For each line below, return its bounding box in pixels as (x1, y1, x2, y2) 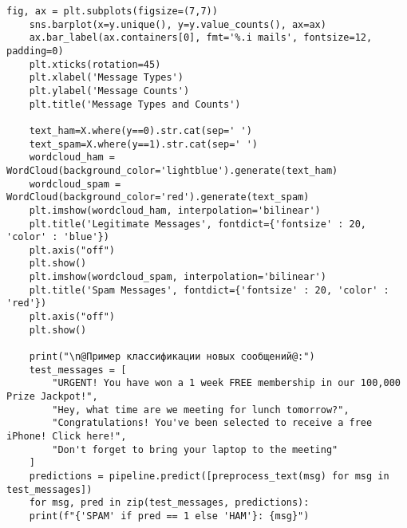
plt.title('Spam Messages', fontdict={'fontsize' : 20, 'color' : (29, 284, 389, 296)
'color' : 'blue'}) (6, 231, 109, 243)
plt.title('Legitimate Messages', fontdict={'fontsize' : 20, (29, 218, 367, 230)
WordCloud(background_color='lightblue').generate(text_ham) (6, 164, 338, 176)
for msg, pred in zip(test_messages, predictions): (29, 497, 310, 509)
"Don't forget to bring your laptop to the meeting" (52, 443, 338, 455)
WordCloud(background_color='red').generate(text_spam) (6, 191, 310, 203)
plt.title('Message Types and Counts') (29, 98, 241, 110)
